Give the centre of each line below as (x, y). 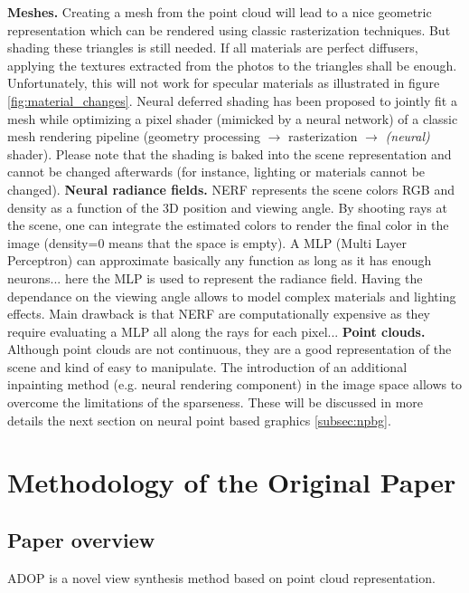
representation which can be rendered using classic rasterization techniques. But (229, 29)
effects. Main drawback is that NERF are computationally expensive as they (219, 314)
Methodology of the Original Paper (232, 482)
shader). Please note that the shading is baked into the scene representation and (230, 153)
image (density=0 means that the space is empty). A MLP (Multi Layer (207, 242)
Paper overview (81, 540)
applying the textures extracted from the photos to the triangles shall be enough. (232, 65)
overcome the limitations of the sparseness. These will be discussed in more (216, 402)
